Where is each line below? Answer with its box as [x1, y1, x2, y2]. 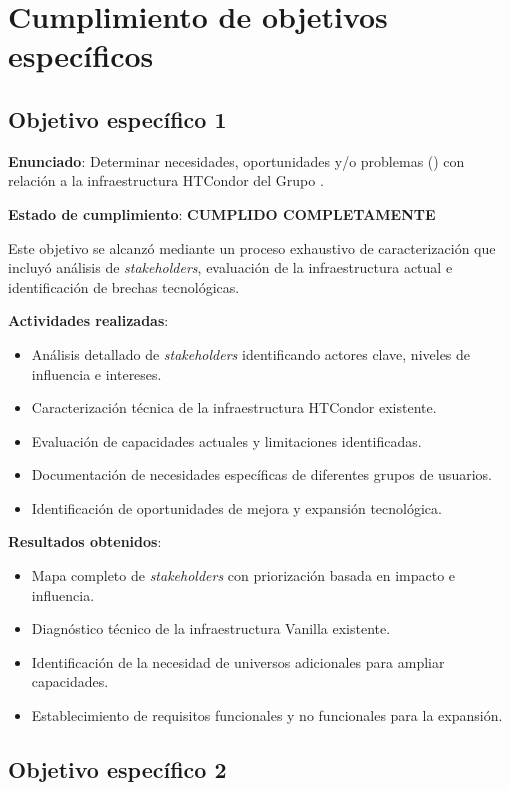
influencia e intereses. [31, 363, 162, 384]
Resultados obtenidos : [8, 531, 162, 552]
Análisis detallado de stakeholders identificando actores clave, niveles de [31, 343, 471, 364]
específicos [8, 35, 154, 76]
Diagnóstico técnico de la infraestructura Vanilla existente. [31, 618, 391, 639]
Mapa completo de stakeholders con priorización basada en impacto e [31, 565, 456, 586]
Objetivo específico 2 [8, 754, 227, 785]
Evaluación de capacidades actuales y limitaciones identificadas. [31, 430, 422, 451]
